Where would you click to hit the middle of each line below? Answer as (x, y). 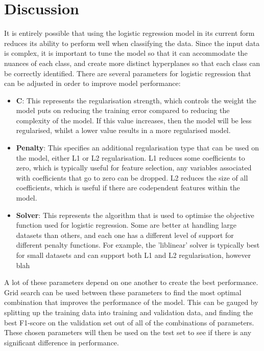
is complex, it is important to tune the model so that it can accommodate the (126, 53)
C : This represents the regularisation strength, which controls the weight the (136, 100)
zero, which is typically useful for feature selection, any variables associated (134, 168)
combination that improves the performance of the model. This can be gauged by (131, 302)
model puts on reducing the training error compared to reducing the (123, 110)
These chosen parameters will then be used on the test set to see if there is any (128, 332)
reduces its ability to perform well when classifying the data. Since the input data (132, 43)
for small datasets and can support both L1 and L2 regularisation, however (134, 255)
